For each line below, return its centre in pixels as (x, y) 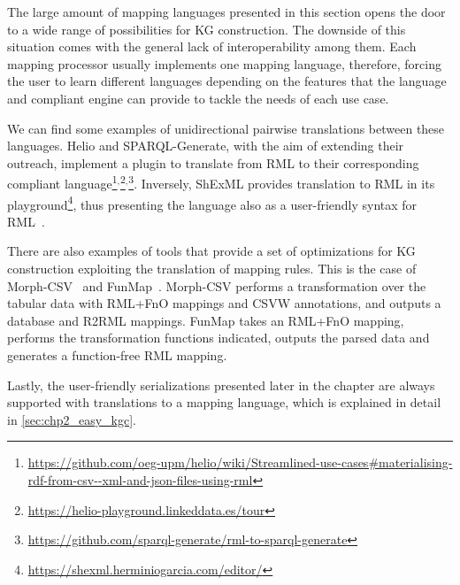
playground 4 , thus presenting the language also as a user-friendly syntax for (212, 203)
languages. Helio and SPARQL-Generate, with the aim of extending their (206, 146)
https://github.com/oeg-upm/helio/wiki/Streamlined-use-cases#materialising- (240, 462)
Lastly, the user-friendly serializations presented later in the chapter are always (221, 385)
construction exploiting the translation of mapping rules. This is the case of (212, 269)
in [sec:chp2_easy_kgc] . (72, 419)
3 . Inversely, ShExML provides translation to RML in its (282, 182)
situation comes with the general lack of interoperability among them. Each (212, 46)
